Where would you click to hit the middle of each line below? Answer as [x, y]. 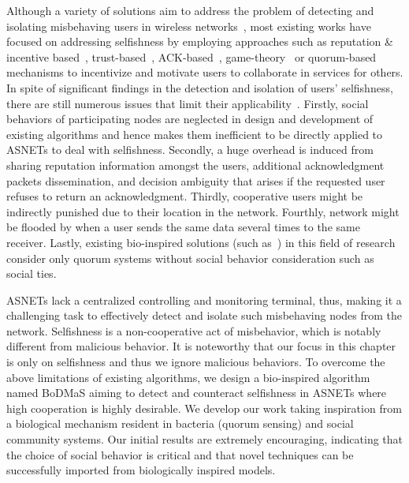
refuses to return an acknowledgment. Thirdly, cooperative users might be [185, 196]
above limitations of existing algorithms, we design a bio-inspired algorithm [188, 377]
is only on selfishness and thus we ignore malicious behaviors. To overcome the [196, 362]
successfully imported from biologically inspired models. [141, 470]
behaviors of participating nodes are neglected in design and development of [190, 119]
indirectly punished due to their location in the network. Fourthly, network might [203, 211]
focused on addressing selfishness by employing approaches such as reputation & [200, 41]
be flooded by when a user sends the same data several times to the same [183, 227]
